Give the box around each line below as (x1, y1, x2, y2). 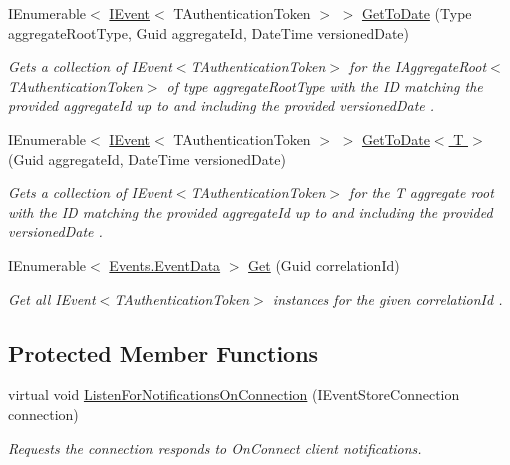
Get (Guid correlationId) (248, 254, 400, 275)
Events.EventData (109, 254, 221, 275)
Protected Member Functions (8, 337, 319, 368)
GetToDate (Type (361, 3, 472, 23)
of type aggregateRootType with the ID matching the (166, 75, 483, 96)
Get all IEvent (8, 288, 96, 309)
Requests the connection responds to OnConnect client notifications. (8, 437, 422, 458)
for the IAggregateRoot (349, 56, 487, 77)
